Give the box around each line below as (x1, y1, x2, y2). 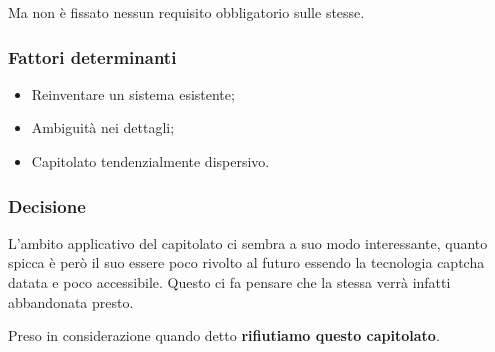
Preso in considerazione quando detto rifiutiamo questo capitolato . (8, 325, 440, 346)
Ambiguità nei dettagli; (31, 117, 175, 138)
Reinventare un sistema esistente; (31, 83, 235, 104)
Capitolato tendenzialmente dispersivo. (31, 151, 270, 171)
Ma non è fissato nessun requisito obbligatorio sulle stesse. (8, 2, 365, 22)
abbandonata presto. (8, 291, 134, 312)
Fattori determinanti (8, 44, 177, 69)
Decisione (8, 193, 86, 218)
